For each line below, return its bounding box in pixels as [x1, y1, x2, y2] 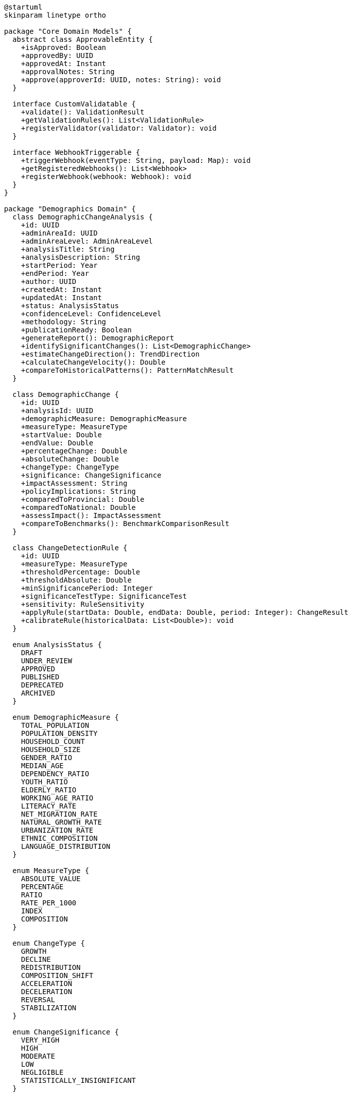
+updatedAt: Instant [21, 294, 102, 302]
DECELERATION [21, 988, 72, 996]
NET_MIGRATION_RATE [21, 810, 98, 818]
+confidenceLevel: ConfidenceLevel [21, 310, 161, 318]
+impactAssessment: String [21, 479, 128, 487]
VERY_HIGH [21, 1036, 60, 1044]
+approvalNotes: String [21, 68, 115, 76]
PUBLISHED [21, 673, 60, 681]
